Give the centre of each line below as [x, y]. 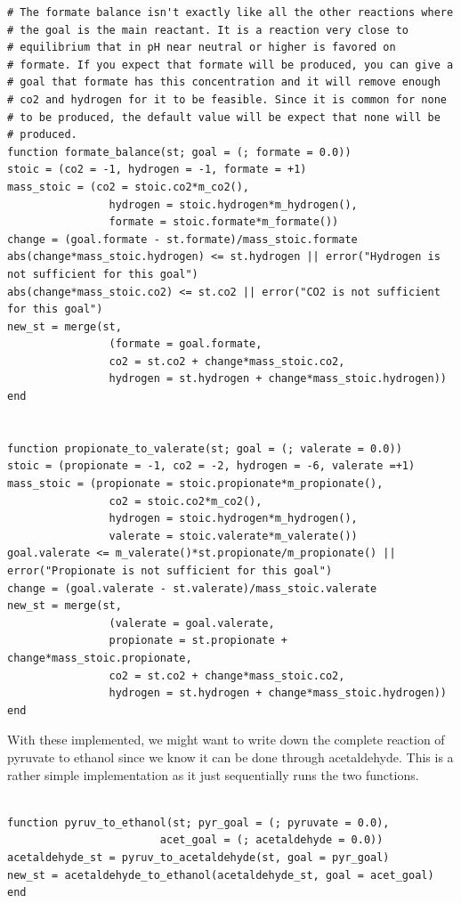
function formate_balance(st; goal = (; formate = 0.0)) [179, 152]
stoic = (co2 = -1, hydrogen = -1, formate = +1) [157, 170]
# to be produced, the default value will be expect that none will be [224, 117]
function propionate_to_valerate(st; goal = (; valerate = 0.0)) [205, 448]
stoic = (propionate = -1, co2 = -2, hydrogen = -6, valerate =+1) [211, 466]
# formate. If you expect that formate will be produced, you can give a [230, 65]
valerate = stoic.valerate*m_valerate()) [233, 536]
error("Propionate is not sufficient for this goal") [170, 571]
